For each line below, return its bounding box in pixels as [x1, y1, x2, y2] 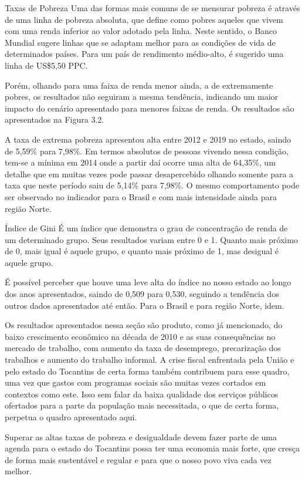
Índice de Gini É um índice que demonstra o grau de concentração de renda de [5, 222, 288, 234]
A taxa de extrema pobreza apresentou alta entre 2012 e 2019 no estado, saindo [5, 133, 292, 145]
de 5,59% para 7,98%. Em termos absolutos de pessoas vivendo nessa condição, [5, 144, 289, 157]
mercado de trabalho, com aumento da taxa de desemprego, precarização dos [5, 342, 281, 354]
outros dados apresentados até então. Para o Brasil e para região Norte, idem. [5, 299, 284, 311]
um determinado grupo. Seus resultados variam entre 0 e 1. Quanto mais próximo [5, 233, 298, 245]
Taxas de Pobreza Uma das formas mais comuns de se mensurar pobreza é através [5, 2, 300, 14]
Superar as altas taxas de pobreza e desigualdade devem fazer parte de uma [5, 430, 277, 443]
